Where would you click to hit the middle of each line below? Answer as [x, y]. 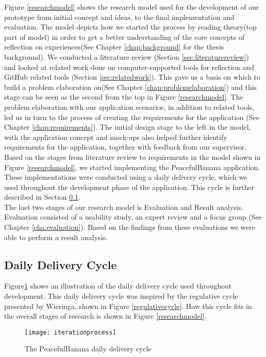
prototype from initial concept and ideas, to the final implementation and [119, 17]
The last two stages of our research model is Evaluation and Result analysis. [124, 207]
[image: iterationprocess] [70, 332]
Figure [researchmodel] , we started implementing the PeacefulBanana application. [132, 167]
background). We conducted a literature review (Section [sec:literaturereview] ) [127, 56]
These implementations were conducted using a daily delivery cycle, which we [126, 177]
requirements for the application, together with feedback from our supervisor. [125, 147]
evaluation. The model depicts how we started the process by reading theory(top [130, 27]
